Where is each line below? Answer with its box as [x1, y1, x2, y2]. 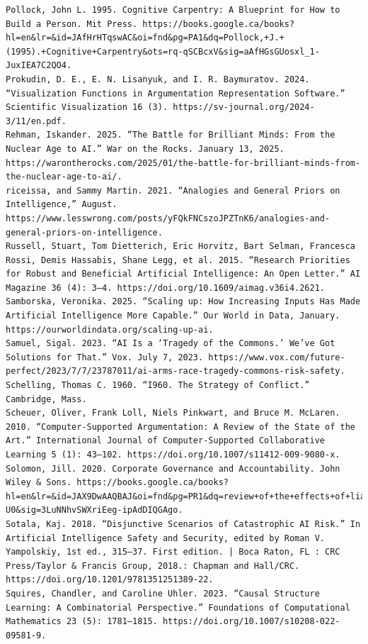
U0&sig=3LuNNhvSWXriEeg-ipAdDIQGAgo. [6, 505, 183, 516]
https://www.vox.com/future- [208, 352, 345, 362]
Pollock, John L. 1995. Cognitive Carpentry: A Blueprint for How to [6, 5, 340, 15]
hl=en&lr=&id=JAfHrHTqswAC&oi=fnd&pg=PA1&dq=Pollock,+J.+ [6, 33, 284, 43]
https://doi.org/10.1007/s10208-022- [162, 616, 340, 627]
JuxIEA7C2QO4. [6, 60, 72, 71]
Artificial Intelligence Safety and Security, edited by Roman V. [6, 533, 326, 543]
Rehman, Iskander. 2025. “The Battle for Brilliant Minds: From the [6, 130, 335, 140]
